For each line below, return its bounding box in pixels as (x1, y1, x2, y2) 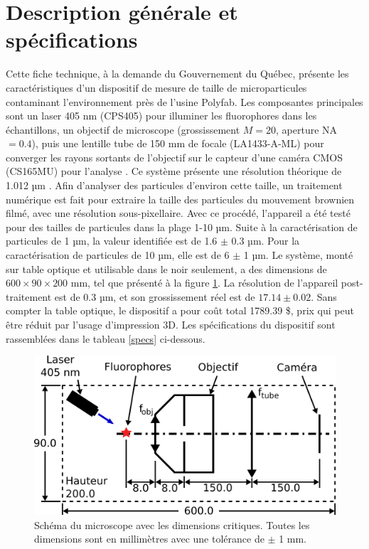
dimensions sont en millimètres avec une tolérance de (34, 531, 264, 546)
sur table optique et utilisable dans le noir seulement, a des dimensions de (6, 261, 327, 276)
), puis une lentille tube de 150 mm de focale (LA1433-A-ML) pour (31, 136, 324, 151)
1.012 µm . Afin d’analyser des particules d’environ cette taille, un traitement (6, 178, 343, 193)
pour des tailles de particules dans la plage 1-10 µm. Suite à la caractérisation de (6, 219, 358, 234)
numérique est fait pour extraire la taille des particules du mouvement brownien (6, 191, 355, 206)
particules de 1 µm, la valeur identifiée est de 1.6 (6, 233, 218, 248)
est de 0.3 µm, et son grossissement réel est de (54, 289, 255, 304)
